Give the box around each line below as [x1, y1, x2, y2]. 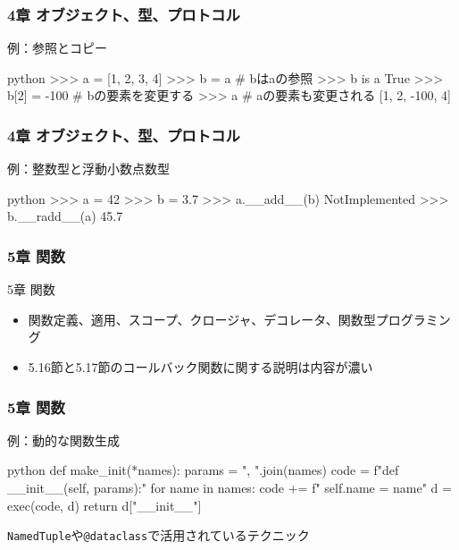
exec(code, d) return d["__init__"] [7, 495, 202, 514]
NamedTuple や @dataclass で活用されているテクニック [7, 526, 310, 545]
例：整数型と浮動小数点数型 [7, 159, 170, 178]
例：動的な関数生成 [7, 430, 120, 449]
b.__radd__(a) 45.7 [7, 207, 123, 225]
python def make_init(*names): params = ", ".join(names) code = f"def [7, 461, 399, 479]
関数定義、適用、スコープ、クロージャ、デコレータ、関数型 [28, 309, 376, 328]
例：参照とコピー [7, 38, 107, 57]
